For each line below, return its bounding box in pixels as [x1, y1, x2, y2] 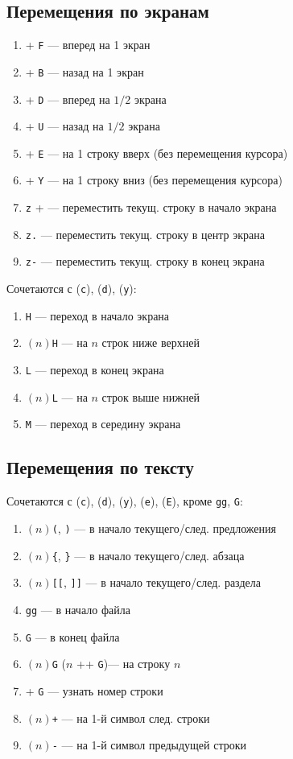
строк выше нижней [101, 388, 200, 405]
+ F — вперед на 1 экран [25, 36, 151, 53]
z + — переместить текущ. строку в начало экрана [25, 199, 277, 216]
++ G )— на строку [76, 655, 171, 672]
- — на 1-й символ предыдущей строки [52, 736, 247, 753]
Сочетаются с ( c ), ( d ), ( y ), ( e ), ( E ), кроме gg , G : [6, 493, 243, 509]
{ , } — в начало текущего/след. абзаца [52, 547, 245, 563]
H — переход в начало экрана [25, 307, 170, 324]
